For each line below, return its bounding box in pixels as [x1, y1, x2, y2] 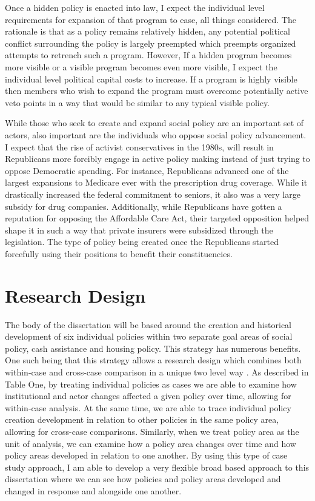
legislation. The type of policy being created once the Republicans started [5, 235, 279, 248]
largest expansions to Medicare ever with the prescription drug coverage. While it [5, 176, 308, 189]
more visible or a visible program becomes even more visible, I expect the [5, 60, 277, 73]
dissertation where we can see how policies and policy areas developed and [5, 472, 281, 485]
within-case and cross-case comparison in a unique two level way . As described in [5, 365, 309, 378]
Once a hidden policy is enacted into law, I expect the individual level [5, 1, 265, 13]
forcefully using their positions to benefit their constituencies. [5, 247, 233, 260]
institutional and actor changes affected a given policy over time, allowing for [5, 389, 291, 402]
